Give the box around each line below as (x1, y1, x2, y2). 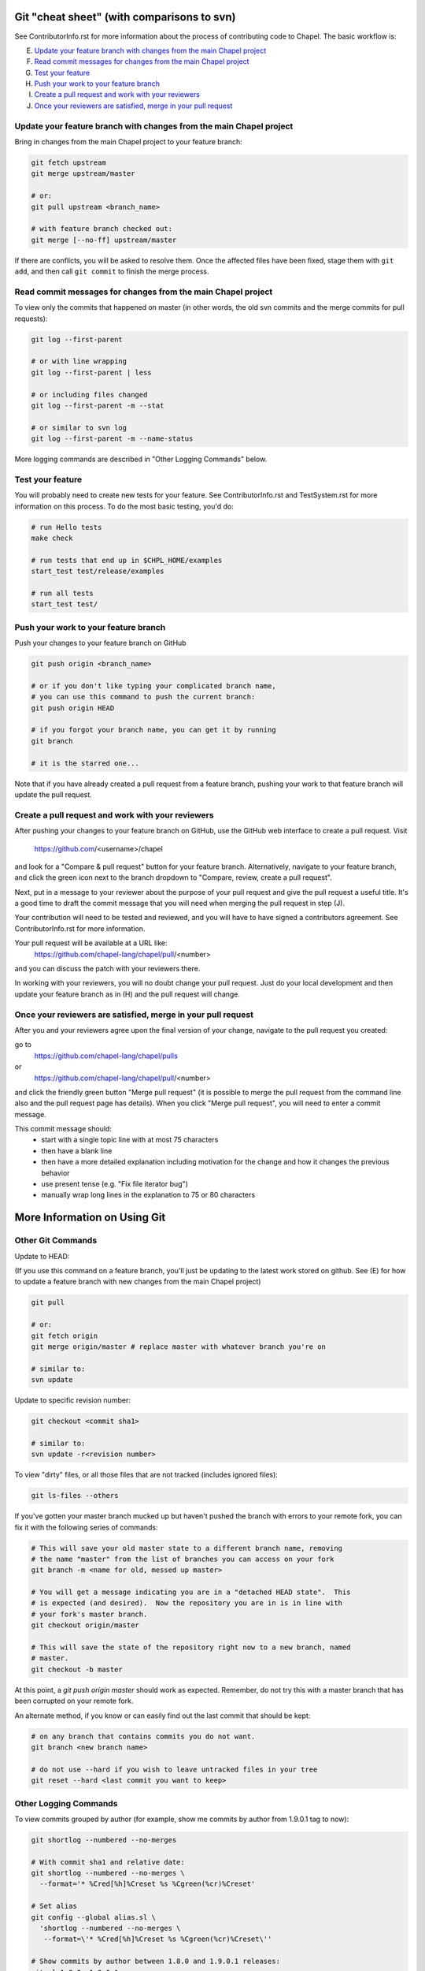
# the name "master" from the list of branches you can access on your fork (31, 1554, 334, 1563)
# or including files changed (31, 390, 148, 399)
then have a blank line (41, 1146, 113, 1155)
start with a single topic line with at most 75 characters (41, 1135, 219, 1145)
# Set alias (31, 1902, 78, 1911)
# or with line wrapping (31, 357, 128, 366)
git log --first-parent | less (31, 367, 153, 377)
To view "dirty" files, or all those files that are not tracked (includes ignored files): (14, 1470, 279, 1480)
